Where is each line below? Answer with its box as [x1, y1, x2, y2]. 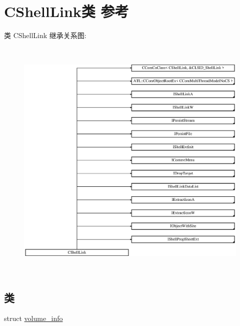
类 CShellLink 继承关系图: [4, 30, 86, 41]
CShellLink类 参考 [4, 1, 129, 22]
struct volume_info [4, 313, 63, 323]
